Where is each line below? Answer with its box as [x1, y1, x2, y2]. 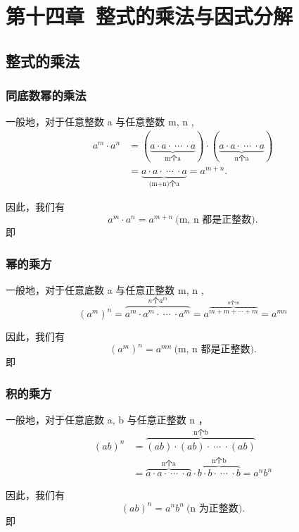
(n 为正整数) [186, 503, 243, 514]
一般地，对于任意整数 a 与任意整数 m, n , [6, 114, 194, 129]
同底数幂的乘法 [6, 87, 87, 104]
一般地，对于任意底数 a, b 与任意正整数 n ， [6, 412, 208, 426]
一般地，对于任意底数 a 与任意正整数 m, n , [6, 282, 204, 297]
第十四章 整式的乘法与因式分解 [6, 1, 293, 30]
